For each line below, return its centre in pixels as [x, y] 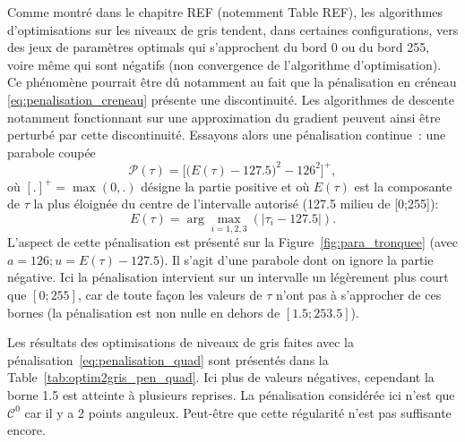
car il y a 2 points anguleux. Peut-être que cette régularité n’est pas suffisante [238, 412]
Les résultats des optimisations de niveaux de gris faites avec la [181, 342]
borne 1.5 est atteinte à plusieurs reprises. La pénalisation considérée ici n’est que [231, 395]
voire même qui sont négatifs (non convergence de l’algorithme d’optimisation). [224, 64]
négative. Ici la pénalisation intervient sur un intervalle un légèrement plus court [228, 277]
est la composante [403, 186]
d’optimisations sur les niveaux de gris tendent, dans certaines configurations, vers [233, 29]
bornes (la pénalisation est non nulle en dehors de [144, 312]
